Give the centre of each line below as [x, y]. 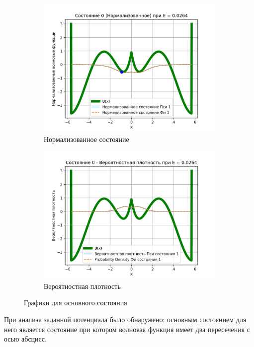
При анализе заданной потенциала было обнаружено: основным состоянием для [125, 319]
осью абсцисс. [25, 339]
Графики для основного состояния [76, 303]
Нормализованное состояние [86, 139]
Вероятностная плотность [82, 286]
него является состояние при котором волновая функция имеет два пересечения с [127, 329]
